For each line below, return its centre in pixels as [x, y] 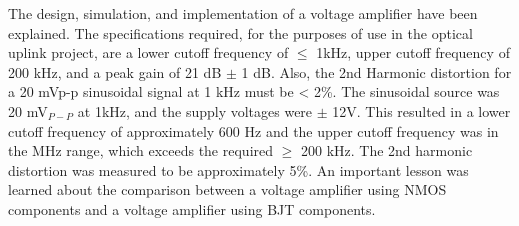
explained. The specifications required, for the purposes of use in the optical [240, 32]
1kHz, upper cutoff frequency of [413, 52]
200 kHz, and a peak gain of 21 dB [115, 71]
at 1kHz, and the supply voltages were [195, 110]
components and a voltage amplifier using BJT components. [192, 208]
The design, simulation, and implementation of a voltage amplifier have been [243, 13]
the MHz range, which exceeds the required [141, 150]
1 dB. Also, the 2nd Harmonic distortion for [376, 71]
